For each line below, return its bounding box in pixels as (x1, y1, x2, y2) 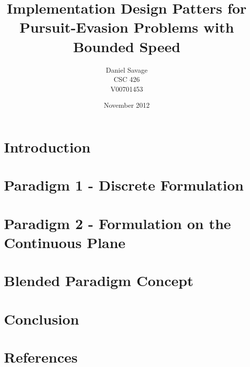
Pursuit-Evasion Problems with (19, 17, 234, 37)
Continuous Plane (4, 232, 126, 252)
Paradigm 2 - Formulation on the (4, 213, 231, 233)
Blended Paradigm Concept (4, 270, 193, 290)
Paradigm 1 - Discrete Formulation (4, 175, 244, 195)
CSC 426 (114, 74, 140, 84)
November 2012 (103, 100, 150, 110)
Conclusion (4, 309, 79, 328)
